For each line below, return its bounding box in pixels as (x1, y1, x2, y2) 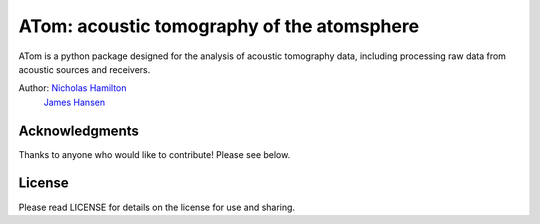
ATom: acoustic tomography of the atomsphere (18, 15, 420, 37)
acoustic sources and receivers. (18, 63, 151, 75)
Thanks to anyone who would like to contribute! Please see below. (18, 148, 291, 160)
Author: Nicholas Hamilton (18, 82, 127, 94)
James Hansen (43, 96, 105, 108)
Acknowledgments (18, 122, 140, 139)
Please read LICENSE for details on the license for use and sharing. (18, 201, 295, 213)
